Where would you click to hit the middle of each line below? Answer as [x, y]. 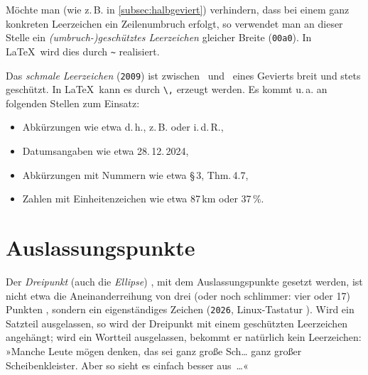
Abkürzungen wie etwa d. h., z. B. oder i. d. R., [123, 127]
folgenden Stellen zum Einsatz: [73, 103]
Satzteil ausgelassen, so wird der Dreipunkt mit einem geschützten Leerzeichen [177, 323]
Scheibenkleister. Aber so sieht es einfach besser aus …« [127, 365]
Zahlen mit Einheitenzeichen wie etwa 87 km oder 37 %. [143, 199]
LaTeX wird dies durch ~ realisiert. [83, 51]
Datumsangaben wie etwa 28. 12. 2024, [105, 151]
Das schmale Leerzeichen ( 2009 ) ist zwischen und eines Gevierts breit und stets [183, 75]
